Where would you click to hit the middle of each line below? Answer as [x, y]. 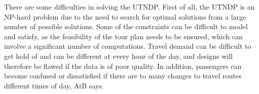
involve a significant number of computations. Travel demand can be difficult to [128, 46]
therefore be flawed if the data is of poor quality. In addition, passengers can [123, 66]
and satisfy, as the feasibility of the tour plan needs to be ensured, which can [123, 36]
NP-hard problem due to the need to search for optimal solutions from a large [125, 16]
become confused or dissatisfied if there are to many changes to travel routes [123, 76]
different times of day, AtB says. [54, 85]
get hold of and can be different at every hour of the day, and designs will [119, 56]
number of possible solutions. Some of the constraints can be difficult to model [126, 26]
